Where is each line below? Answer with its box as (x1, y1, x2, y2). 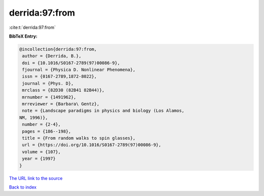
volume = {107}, (22, 149, 61, 154)
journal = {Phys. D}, (22, 81, 74, 86)
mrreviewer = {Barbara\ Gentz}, (22, 101, 100, 107)
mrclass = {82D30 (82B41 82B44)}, (22, 87, 105, 93)
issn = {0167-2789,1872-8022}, (22, 74, 97, 79)
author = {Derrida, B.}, (22, 53, 82, 59)
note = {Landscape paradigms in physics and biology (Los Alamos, (22, 108, 185, 113)
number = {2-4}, (22, 122, 61, 127)
